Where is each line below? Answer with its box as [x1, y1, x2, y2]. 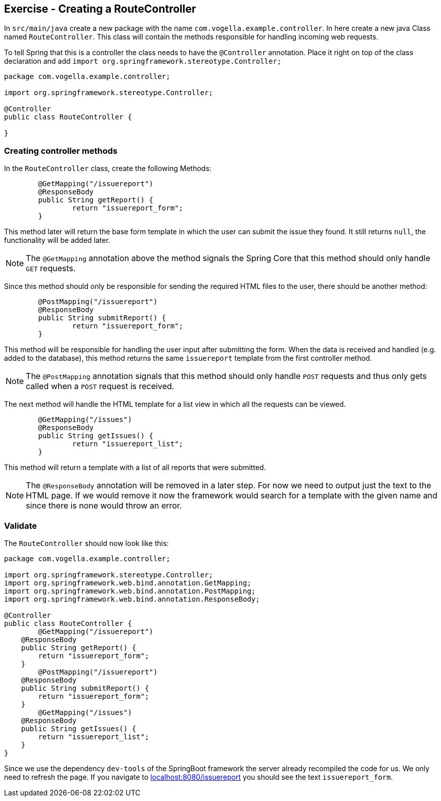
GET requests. [26, 263, 76, 274]
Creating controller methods [4, 145, 118, 156]
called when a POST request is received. [26, 381, 174, 392]
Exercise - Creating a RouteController [4, 3, 196, 15]
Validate [4, 520, 37, 531]
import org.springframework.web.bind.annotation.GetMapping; [4, 578, 251, 587]
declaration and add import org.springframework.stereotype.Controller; [4, 57, 282, 66]
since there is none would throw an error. [26, 500, 182, 511]
